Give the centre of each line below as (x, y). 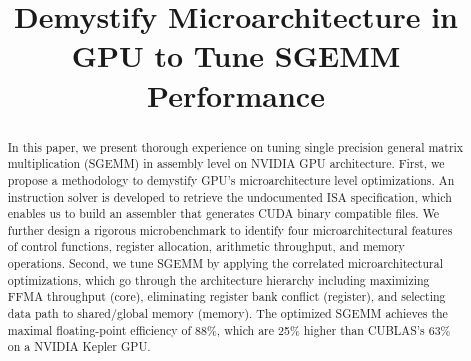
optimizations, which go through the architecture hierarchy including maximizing (218, 279)
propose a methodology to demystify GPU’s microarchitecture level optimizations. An (231, 179)
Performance (236, 94)
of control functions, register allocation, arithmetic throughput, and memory (206, 246)
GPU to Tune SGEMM (236, 55)
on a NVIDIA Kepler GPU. (79, 346)
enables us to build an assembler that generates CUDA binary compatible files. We (223, 213)
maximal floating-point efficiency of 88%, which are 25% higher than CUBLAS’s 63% (229, 329)
